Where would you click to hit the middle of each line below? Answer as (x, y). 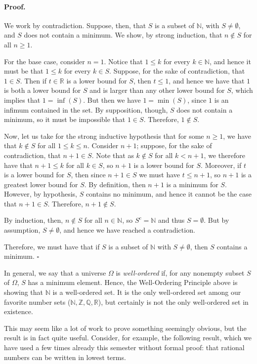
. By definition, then (115, 184)
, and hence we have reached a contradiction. (127, 230)
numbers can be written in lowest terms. (65, 357)
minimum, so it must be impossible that (65, 119)
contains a (232, 246)
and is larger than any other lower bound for (157, 90)
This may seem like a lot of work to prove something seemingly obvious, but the (125, 328)
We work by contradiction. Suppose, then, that (75, 25)
